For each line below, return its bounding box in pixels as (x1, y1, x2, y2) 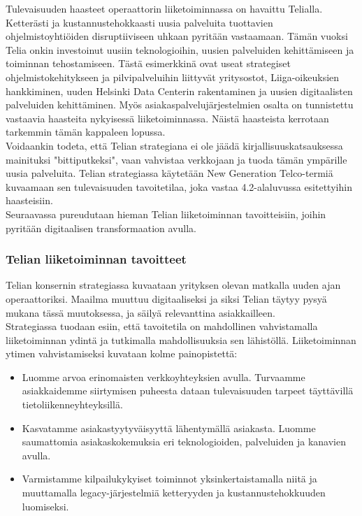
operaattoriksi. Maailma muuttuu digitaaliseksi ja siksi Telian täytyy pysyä (6, 291, 327, 306)
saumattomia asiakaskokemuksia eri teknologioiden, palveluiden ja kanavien (22, 434, 346, 449)
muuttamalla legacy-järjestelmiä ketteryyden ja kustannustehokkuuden (22, 485, 326, 500)
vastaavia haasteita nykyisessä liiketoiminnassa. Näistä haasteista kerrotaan (6, 110, 329, 125)
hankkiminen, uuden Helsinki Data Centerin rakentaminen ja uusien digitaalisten (6, 83, 353, 98)
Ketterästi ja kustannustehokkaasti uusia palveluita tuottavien (6, 15, 273, 29)
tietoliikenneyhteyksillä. (22, 397, 123, 412)
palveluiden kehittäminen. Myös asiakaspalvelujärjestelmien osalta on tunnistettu (6, 97, 354, 112)
